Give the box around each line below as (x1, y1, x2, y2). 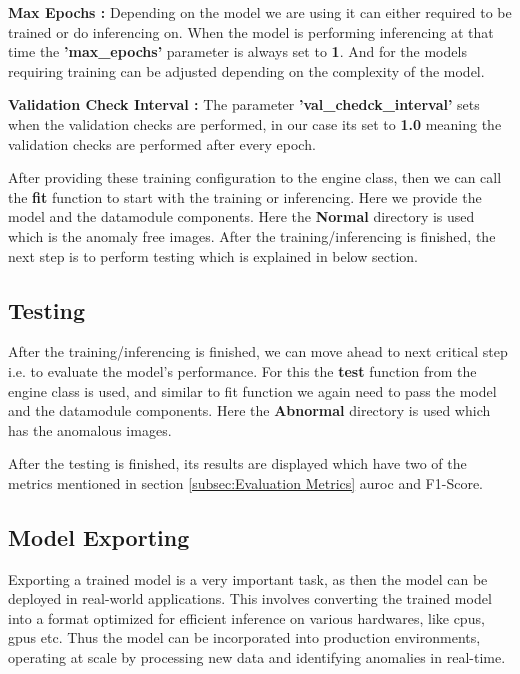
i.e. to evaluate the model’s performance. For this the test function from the (8, 360, 477, 381)
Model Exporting (8, 521, 190, 552)
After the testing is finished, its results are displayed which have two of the (8, 453, 467, 474)
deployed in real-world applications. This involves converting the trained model (8, 588, 492, 609)
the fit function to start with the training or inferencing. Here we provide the (8, 186, 482, 207)
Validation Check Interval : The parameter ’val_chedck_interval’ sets (8, 94, 480, 115)
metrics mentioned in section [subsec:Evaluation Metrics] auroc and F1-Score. (8, 472, 484, 493)
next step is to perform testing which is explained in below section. (8, 245, 418, 266)
